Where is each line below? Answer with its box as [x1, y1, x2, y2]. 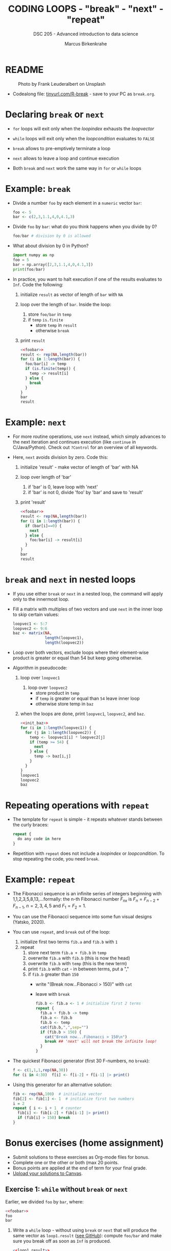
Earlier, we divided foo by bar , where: [5, 1198, 84, 1205]
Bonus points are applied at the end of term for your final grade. [12, 1165, 147, 1171]
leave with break [35, 991, 70, 997]
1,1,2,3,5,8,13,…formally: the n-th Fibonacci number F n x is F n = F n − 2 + [12, 896, 160, 903]
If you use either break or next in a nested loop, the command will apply [12, 591, 163, 597]
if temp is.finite [28, 316, 63, 323]
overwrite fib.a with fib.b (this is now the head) [28, 955, 130, 961]
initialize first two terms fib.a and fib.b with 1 [20, 939, 118, 945]
